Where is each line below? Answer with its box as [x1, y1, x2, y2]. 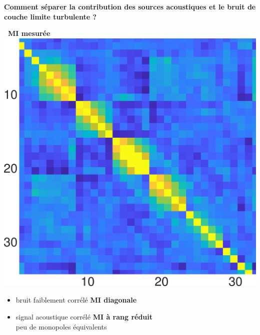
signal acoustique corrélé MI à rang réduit [15, 312, 153, 322]
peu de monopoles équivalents [15, 321, 107, 332]
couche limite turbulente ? [4, 11, 97, 21]
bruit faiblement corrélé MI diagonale [15, 295, 137, 305]
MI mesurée [8, 28, 50, 38]
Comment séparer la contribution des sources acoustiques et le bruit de [4, 1, 256, 11]
